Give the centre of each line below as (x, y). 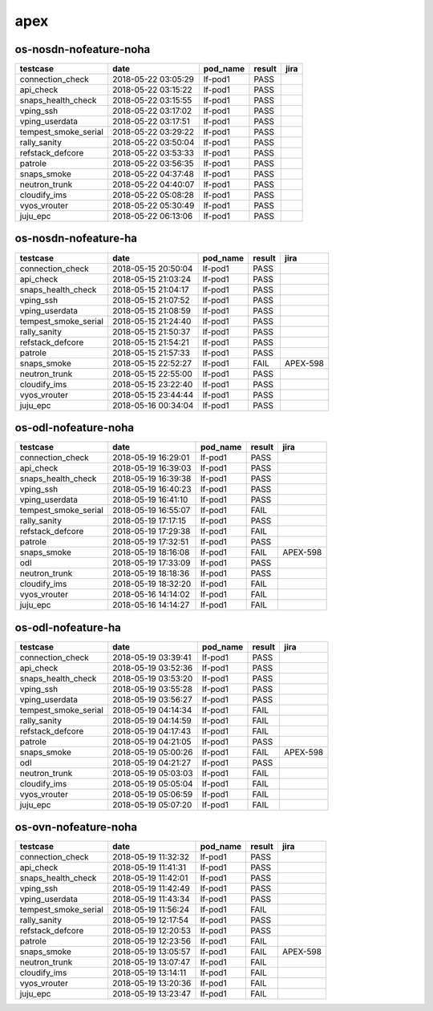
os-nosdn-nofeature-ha (76, 239)
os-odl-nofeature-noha (75, 428)
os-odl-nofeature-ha (68, 627)
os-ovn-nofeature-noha (76, 827)
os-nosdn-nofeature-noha (83, 49)
